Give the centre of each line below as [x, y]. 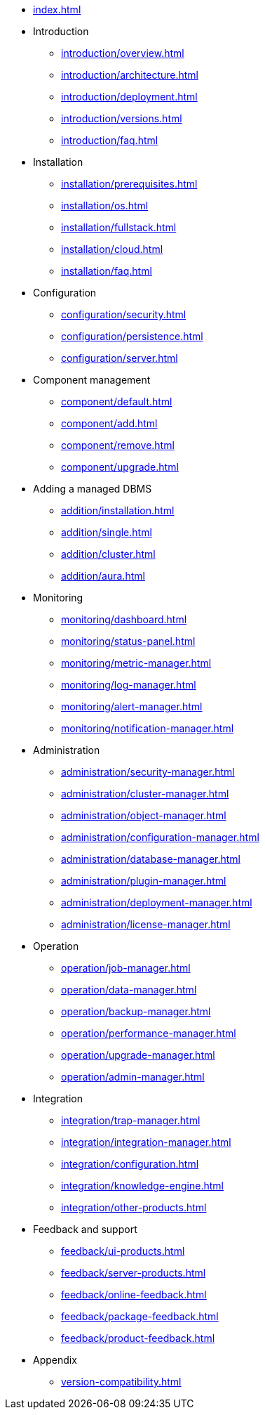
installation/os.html [105, 206]
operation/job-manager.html [126, 968]
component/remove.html [118, 445]
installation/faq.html [107, 271]
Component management [92, 380]
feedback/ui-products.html [123, 1251]
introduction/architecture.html [130, 75]
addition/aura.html [103, 576]
